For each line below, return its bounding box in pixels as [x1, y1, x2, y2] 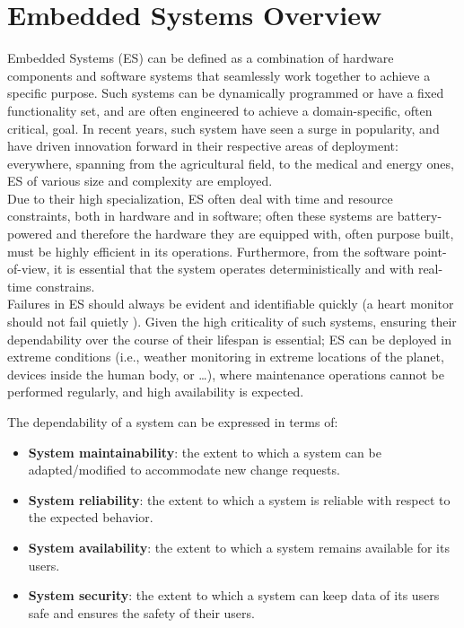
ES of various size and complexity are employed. [7, 171, 273, 190]
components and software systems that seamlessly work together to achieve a [7, 65, 431, 84]
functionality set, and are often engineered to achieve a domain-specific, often [7, 100, 433, 119]
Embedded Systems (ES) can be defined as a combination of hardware [7, 48, 394, 67]
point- [414, 241, 447, 260]
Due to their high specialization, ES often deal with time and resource [7, 188, 393, 207]
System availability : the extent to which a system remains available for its [28, 537, 450, 556]
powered [7, 224, 53, 243]
